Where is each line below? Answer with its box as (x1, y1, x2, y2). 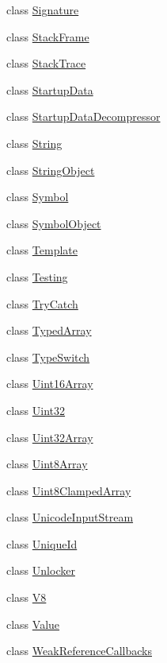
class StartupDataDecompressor (6, 108, 161, 125)
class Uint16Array (6, 375, 93, 392)
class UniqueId (6, 535, 78, 552)
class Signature (6, 2, 79, 17)
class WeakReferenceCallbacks (6, 642, 152, 659)
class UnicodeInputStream (6, 509, 134, 525)
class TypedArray (6, 322, 92, 339)
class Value (6, 615, 60, 632)
